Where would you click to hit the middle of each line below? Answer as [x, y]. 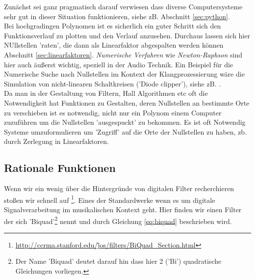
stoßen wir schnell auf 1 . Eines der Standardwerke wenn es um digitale [110, 199]
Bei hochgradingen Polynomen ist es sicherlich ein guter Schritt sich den [113, 26]
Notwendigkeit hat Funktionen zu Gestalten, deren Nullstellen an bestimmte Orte [127, 102]
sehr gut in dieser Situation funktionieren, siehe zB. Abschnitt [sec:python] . [117, 16]
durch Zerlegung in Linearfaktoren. [56, 141]
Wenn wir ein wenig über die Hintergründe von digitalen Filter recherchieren [119, 188]
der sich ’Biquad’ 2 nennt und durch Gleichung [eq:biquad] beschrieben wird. [118, 220]
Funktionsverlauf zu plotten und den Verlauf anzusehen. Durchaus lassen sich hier [127, 35]
